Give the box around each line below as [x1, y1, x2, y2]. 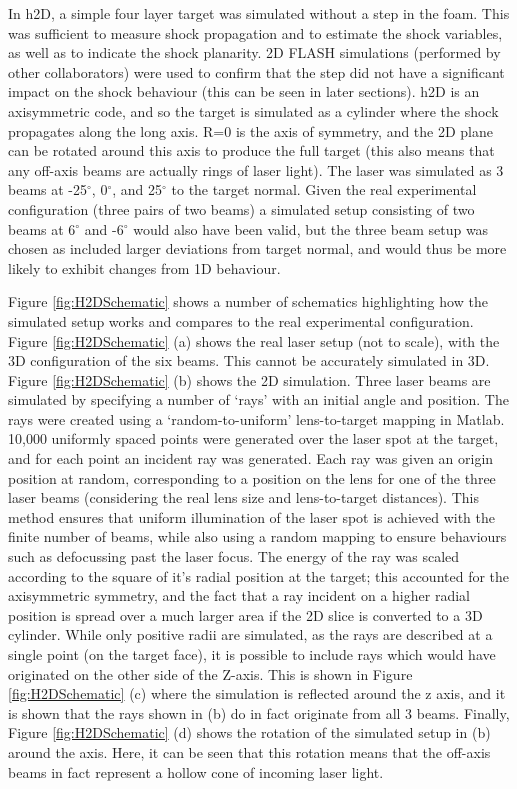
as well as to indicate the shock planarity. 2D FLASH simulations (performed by [8, 42, 501, 63]
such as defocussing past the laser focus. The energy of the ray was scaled [8, 546, 460, 567]
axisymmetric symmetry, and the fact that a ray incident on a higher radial [8, 585, 470, 606]
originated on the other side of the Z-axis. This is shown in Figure [8, 663, 413, 684]
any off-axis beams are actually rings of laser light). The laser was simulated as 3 [8, 159, 504, 180]
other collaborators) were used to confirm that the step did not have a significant [8, 61, 505, 82]
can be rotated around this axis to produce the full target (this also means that [8, 140, 495, 161]
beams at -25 [8, 179, 88, 200]
